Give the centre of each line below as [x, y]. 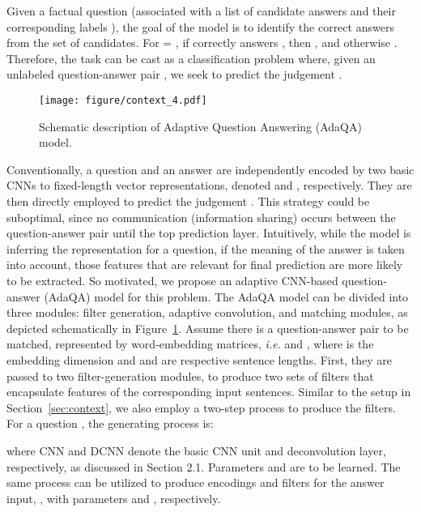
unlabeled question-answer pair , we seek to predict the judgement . [174, 74]
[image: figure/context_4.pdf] [123, 100]
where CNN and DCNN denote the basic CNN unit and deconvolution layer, [196, 450]
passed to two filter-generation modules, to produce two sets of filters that [190, 375]
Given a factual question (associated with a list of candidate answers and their [201, 11]
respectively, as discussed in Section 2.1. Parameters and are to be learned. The [204, 466]
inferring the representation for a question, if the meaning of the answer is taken [206, 248]
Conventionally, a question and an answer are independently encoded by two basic [210, 169]
